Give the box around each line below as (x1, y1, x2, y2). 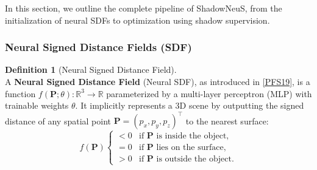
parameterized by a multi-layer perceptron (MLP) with (106, 87, 312, 100)
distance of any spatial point (5, 114, 112, 127)
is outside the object (156, 154, 232, 163)
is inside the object (156, 131, 227, 140)
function (5, 87, 36, 100)
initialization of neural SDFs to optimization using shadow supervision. (5, 13, 270, 26)
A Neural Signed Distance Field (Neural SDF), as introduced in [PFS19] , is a (5, 75, 310, 87)
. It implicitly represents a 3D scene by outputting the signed (75, 99, 304, 112)
